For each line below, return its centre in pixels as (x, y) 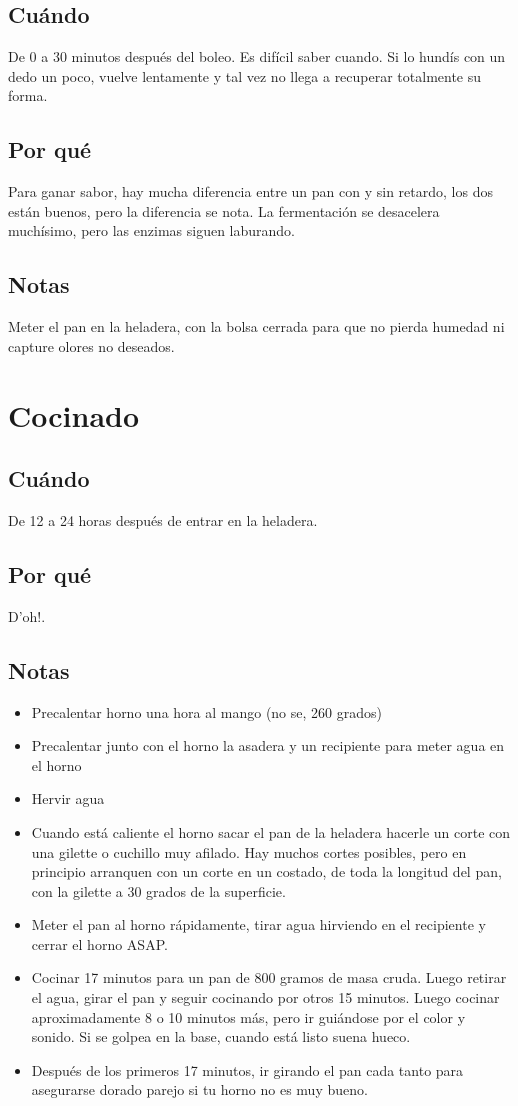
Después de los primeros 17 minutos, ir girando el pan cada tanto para (247, 1069)
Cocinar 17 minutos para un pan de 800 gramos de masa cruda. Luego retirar (269, 977)
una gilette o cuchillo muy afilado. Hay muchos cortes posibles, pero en (249, 851)
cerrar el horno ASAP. (99, 943)
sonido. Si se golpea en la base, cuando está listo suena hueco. (221, 1036)
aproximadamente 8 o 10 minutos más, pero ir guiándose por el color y (248, 1016)
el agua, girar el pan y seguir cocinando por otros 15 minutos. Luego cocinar (265, 997)
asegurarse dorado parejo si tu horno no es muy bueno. (199, 1089)
